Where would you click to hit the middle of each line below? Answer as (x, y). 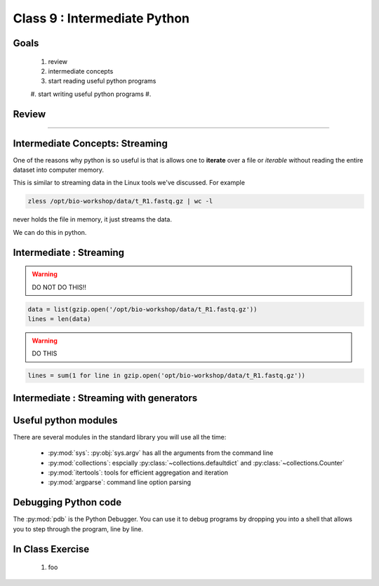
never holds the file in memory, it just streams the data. (92, 219)
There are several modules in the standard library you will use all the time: (120, 437)
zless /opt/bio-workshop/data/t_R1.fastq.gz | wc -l (120, 201)
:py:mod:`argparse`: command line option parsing (120, 482)
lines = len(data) (59, 319)
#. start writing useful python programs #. (91, 94)
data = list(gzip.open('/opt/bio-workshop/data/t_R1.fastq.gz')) (142, 309)
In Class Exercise (51, 549)
